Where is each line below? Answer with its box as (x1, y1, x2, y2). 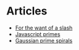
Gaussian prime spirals (15, 37, 73, 44)
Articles (6, 4, 47, 18)
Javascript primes (15, 30, 61, 37)
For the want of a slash (15, 24, 73, 31)
